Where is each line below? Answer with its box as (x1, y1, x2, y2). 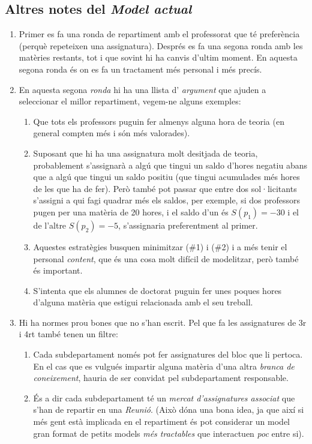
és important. (33, 264, 83, 277)
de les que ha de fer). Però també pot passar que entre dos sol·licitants (33, 182, 297, 194)
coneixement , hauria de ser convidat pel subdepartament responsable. (33, 371, 289, 384)
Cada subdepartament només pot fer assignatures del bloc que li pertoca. (33, 348, 303, 361)
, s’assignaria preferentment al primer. (118, 218, 258, 231)
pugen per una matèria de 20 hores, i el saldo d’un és (33, 205, 229, 218)
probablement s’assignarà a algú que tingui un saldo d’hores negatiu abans (33, 158, 307, 171)
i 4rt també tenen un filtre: (19, 328, 118, 340)
